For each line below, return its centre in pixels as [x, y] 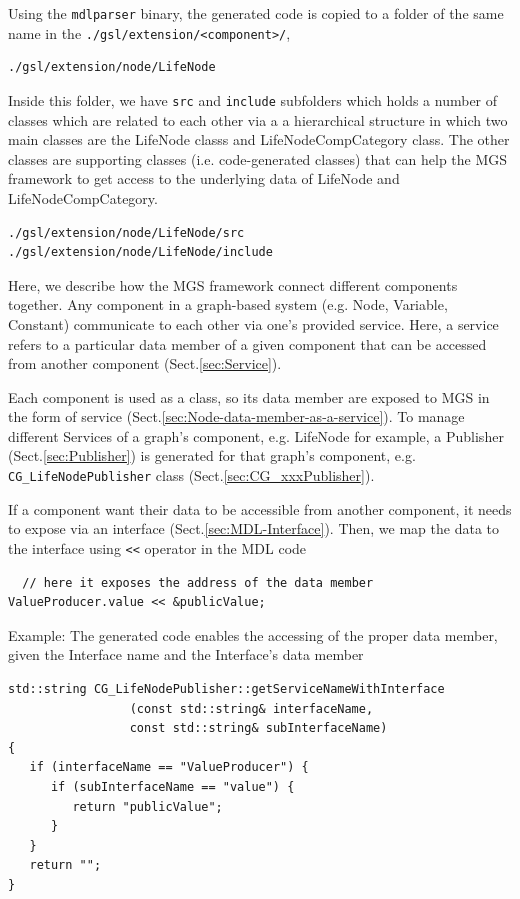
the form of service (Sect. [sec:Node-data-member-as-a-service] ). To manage [236, 416]
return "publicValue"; [147, 806]
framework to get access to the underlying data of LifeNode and [204, 178]
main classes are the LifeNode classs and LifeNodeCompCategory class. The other [259, 139]
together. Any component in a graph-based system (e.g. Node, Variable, [228, 304]
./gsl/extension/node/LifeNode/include [140, 252]
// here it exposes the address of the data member [198, 582]
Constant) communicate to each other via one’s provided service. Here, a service [253, 323]
